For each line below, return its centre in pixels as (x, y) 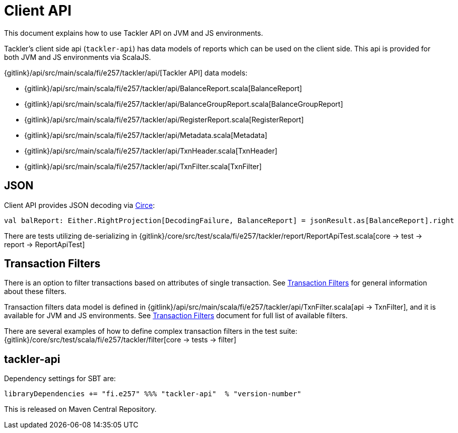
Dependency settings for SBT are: (60, 379)
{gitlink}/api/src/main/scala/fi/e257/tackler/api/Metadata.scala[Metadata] (146, 135)
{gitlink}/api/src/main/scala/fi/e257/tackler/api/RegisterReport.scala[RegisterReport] (164, 119)
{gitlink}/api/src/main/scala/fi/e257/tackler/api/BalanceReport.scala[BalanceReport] (163, 88)
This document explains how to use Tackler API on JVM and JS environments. (134, 33)
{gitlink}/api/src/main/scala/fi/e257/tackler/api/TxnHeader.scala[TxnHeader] (151, 151)
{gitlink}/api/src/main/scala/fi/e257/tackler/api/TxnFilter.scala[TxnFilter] (143, 166)
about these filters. (35, 292)
